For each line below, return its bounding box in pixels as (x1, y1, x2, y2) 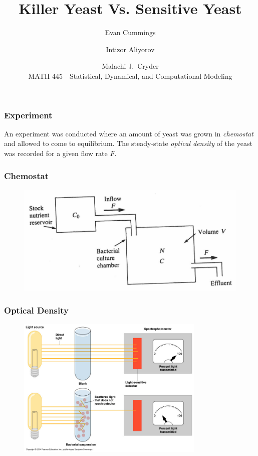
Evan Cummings (105, 27, 156, 38)
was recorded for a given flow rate (4, 147, 108, 158)
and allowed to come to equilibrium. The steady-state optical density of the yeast (4, 138, 252, 148)
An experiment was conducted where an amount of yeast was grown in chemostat (4, 128, 253, 138)
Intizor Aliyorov (106, 44, 155, 54)
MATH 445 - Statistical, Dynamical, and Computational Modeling (28, 70, 232, 81)
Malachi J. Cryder (102, 61, 159, 71)
